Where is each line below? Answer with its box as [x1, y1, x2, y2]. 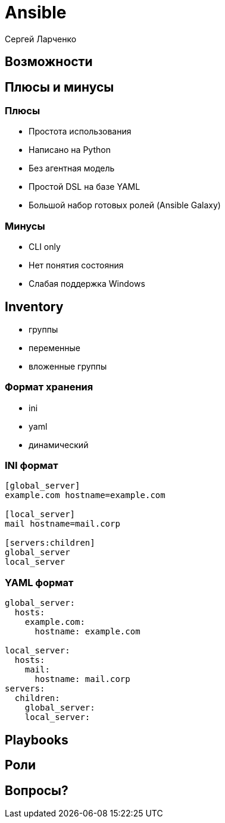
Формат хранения [5, 381, 93, 393]
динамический [29, 439, 89, 450]
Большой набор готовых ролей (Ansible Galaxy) [29, 200, 221, 211]
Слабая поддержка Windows [29, 278, 145, 289]
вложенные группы [29, 361, 107, 371]
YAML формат [5, 576, 74, 589]
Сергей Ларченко [5, 33, 77, 44]
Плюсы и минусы [5, 79, 114, 95]
